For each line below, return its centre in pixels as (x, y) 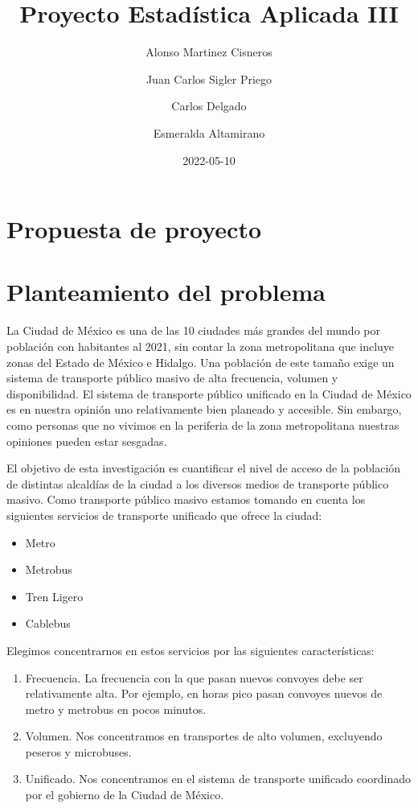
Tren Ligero (54, 596)
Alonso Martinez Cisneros (209, 52)
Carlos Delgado (209, 106)
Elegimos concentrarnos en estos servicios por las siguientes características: (191, 650)
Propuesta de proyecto (134, 229)
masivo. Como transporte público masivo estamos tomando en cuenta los (186, 499)
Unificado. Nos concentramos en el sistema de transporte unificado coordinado (218, 779)
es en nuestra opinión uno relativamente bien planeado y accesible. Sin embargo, (204, 409)
